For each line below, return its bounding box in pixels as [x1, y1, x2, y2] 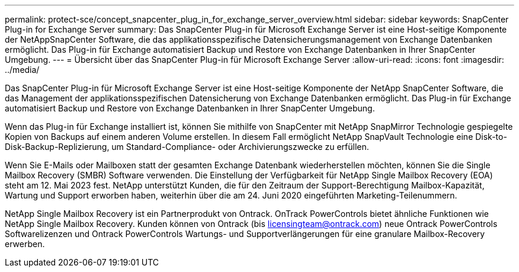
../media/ [5, 65, 40, 75]
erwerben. [5, 239, 45, 249]
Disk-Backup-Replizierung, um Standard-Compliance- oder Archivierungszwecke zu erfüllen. [5, 142, 369, 152]
